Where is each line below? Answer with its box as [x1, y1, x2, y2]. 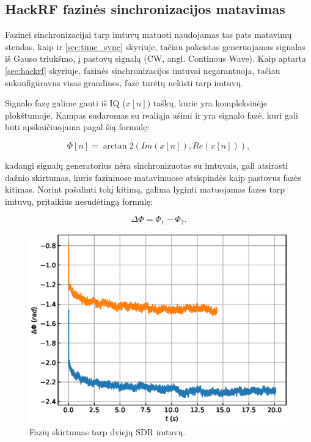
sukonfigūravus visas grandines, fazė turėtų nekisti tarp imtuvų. [5, 76, 243, 89]
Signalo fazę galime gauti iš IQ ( [5, 97, 126, 109]
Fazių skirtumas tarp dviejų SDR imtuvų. [29, 425, 186, 438]
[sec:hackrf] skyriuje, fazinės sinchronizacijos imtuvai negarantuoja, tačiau [5, 64, 280, 76]
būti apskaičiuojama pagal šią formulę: [5, 120, 150, 133]
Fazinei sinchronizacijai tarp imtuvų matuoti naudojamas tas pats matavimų [5, 28, 292, 41]
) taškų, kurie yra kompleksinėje [147, 97, 268, 109]
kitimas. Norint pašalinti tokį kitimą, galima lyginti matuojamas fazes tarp [5, 183, 285, 196]
